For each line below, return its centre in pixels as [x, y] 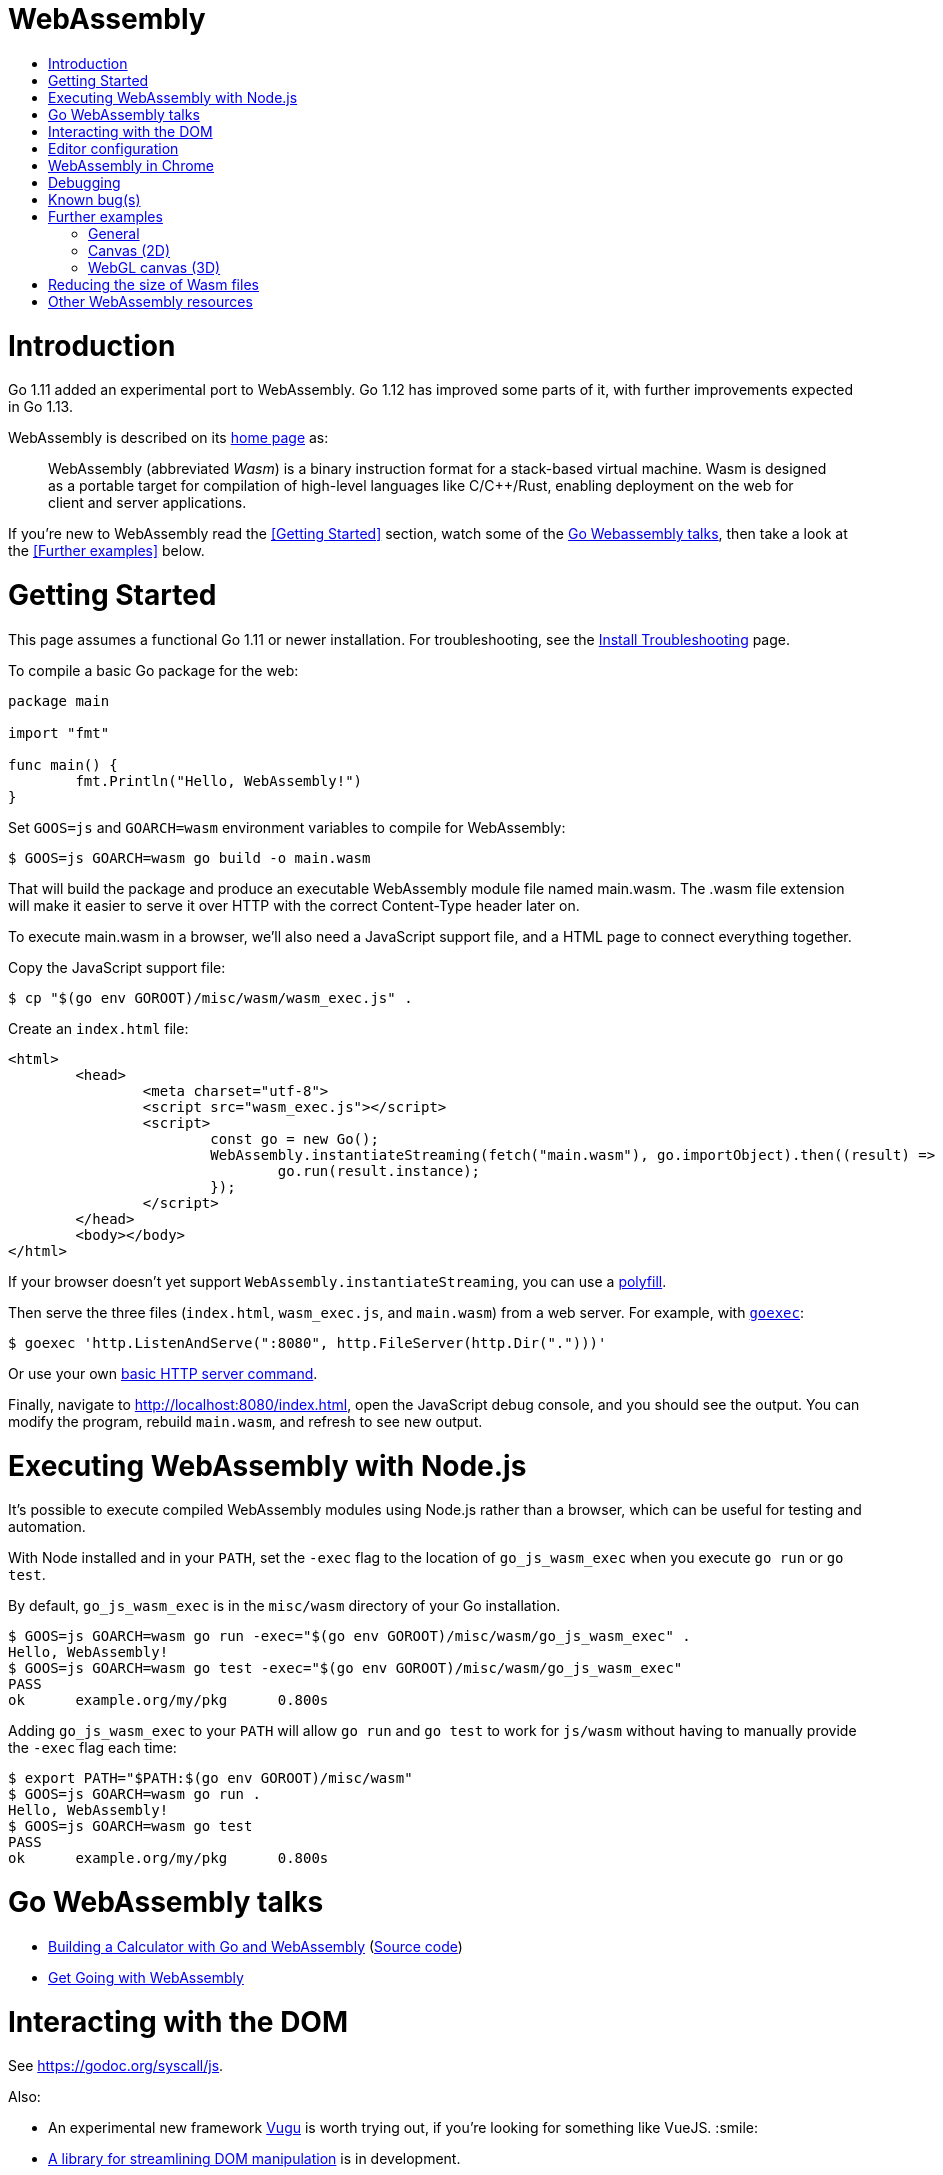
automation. [47, 1527]
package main [59, 700]
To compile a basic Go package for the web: [153, 670]
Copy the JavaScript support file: [117, 967]
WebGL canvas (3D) [154, 267]
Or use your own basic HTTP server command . [163, 1373]
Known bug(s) [94, 199]
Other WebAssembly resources [150, 301]
